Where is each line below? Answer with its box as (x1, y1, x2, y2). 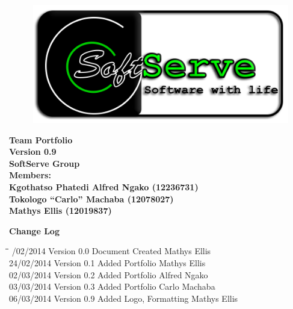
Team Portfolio (9, 133, 73, 146)
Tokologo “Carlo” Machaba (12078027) (9, 192, 174, 205)
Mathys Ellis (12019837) (9, 204, 112, 217)
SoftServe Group (9, 157, 80, 169)
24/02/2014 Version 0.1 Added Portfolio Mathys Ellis (9, 256, 206, 269)
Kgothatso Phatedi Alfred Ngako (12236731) (9, 180, 199, 193)
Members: (9, 169, 51, 181)
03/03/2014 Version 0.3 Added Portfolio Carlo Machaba (9, 280, 215, 293)
